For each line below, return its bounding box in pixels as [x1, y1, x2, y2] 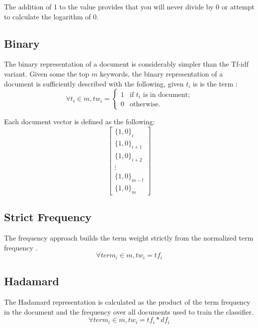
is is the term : [193, 78, 238, 88]
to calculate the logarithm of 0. [4, 11, 99, 21]
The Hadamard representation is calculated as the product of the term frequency [4, 297, 251, 307]
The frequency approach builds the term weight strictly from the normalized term [4, 233, 254, 243]
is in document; [143, 91, 190, 98]
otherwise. [130, 101, 161, 108]
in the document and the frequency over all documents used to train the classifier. [4, 306, 254, 317]
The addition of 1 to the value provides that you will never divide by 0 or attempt [4, 1, 255, 11]
